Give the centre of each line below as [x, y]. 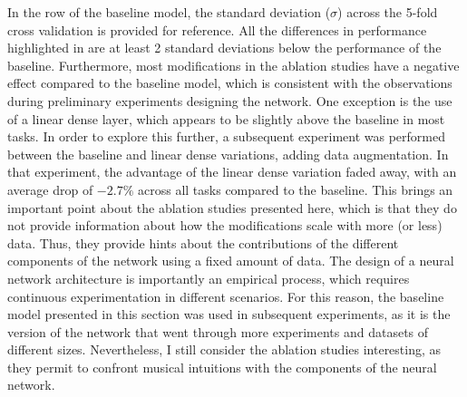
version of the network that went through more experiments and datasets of [218, 331]
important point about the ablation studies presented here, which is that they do [232, 207]
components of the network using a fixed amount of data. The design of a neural [231, 261]
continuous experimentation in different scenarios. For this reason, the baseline [226, 296]
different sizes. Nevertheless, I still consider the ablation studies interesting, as [224, 349]
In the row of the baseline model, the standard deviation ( [169, 12]
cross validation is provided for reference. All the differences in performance [217, 29]
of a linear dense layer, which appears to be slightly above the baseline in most [226, 118]
